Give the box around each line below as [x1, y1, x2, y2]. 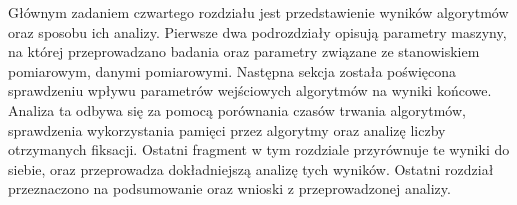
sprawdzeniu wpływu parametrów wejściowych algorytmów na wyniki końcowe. [8, 80, 492, 101]
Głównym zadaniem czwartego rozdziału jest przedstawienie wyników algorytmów [8, 2, 509, 22]
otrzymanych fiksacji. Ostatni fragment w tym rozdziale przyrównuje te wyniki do [8, 139, 510, 160]
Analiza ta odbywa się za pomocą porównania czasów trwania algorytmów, [8, 99, 466, 120]
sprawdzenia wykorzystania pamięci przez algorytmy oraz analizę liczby [8, 119, 446, 140]
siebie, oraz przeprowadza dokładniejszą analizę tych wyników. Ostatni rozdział [8, 158, 494, 179]
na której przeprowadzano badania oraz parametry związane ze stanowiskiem [8, 41, 480, 62]
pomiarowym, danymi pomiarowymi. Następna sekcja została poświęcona [8, 60, 457, 81]
